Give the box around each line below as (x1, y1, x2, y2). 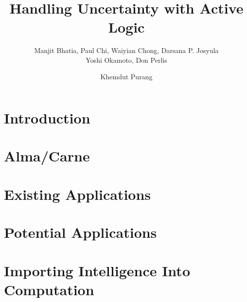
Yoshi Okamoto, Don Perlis (86, 54, 167, 65)
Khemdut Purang (100, 71, 153, 81)
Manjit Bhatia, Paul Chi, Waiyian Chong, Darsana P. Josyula (34, 45, 219, 55)
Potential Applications (4, 222, 157, 242)
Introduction (4, 108, 90, 128)
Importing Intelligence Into (4, 260, 190, 280)
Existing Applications (4, 184, 151, 204)
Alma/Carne (4, 146, 90, 166)
